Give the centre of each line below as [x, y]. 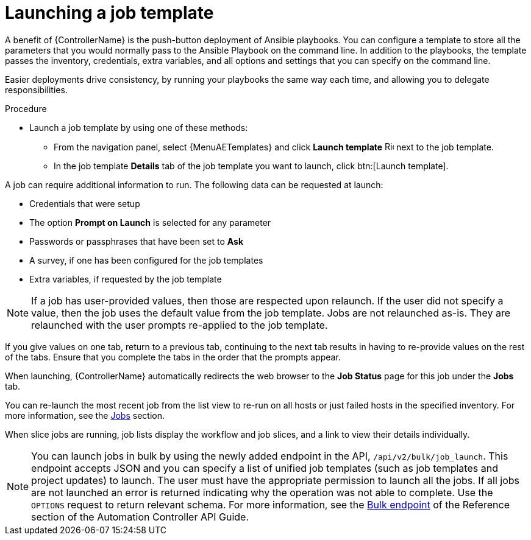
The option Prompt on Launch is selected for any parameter [150, 222]
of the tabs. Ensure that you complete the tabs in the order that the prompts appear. [173, 357]
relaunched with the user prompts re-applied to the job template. [180, 325]
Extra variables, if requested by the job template [126, 279]
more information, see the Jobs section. [85, 415]
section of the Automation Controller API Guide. [140, 517]
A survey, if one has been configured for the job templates [146, 260]
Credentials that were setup [85, 203]
